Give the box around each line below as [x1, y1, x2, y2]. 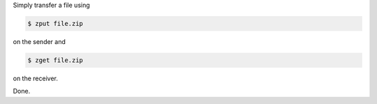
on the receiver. [13, 74, 59, 82]
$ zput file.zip [27, 20, 84, 27]
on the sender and [13, 37, 66, 45]
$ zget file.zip [27, 56, 84, 64]
